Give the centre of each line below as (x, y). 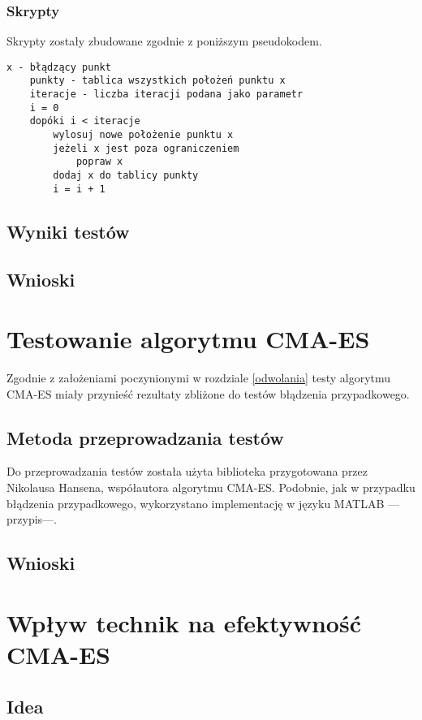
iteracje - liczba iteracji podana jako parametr (166, 95)
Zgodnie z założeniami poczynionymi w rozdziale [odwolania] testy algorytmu (199, 378)
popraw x (99, 162)
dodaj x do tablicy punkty (126, 176)
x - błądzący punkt (59, 67)
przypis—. (32, 519)
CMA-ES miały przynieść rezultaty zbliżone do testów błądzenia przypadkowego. (208, 393)
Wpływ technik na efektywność (184, 622)
